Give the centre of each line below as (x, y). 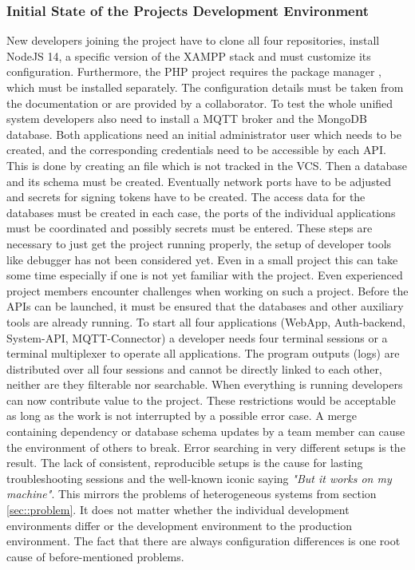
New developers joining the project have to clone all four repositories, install (193, 40)
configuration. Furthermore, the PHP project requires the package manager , (194, 71)
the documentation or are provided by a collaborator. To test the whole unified (200, 103)
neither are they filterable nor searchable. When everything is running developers (205, 384)
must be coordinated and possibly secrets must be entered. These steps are (190, 228)
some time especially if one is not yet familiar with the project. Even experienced (205, 275)
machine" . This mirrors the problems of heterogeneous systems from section (192, 494)
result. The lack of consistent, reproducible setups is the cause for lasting (185, 463)
